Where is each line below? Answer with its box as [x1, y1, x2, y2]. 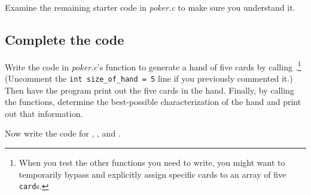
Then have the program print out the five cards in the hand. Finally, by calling [5, 83, 294, 96]
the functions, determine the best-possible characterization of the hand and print [5, 95, 301, 108]
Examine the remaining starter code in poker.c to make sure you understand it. [5, 1, 295, 13]
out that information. [5, 107, 83, 119]
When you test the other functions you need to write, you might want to [19, 156, 285, 169]
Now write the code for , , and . [5, 127, 121, 140]
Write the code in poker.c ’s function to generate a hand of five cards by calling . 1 [5, 58, 301, 73]
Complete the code [5, 30, 124, 48]
